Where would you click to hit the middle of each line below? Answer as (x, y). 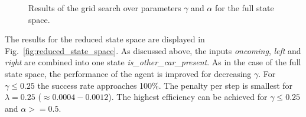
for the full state (244, 8)
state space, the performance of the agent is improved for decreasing (128, 73)
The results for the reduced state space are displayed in (105, 39)
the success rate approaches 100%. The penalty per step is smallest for (165, 85)
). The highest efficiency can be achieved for (188, 97)
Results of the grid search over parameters (105, 8)
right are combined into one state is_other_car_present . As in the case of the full (153, 62)
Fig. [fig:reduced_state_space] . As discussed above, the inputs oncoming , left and (153, 50)
